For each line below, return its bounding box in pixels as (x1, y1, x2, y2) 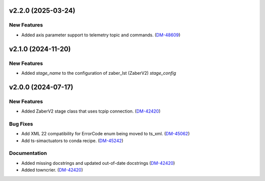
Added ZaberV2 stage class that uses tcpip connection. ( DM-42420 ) (21, 108, 161, 114)
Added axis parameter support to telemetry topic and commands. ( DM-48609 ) (21, 32, 181, 38)
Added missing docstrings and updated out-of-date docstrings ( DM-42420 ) (21, 160, 175, 166)
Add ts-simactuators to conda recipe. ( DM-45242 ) (21, 138, 124, 144)
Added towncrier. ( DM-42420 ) (21, 167, 83, 173)
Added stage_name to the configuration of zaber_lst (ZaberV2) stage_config (21, 70, 176, 76)
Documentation (9, 150, 47, 157)
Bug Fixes (9, 121, 33, 127)
